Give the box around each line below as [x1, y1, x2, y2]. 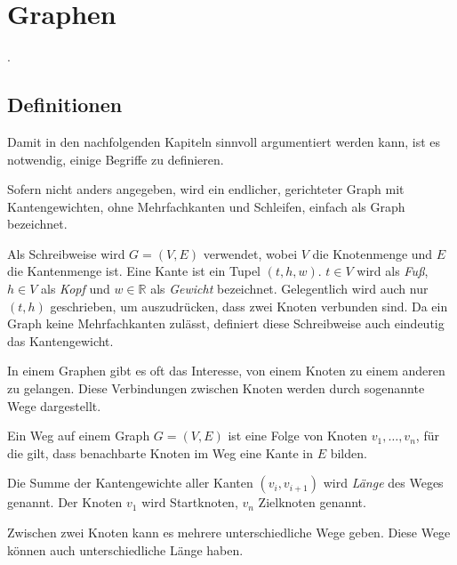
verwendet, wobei [203, 244, 298, 262]
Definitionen [7, 91, 123, 118]
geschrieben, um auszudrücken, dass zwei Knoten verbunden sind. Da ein [50, 296, 448, 315]
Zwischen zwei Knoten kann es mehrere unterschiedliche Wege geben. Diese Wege [7, 523, 451, 542]
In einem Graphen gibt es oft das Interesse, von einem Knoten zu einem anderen [7, 361, 445, 380]
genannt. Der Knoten [7, 493, 123, 512]
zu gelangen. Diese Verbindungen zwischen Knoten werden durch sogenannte [7, 379, 425, 398]
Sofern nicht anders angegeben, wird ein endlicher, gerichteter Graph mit [7, 180, 405, 198]
